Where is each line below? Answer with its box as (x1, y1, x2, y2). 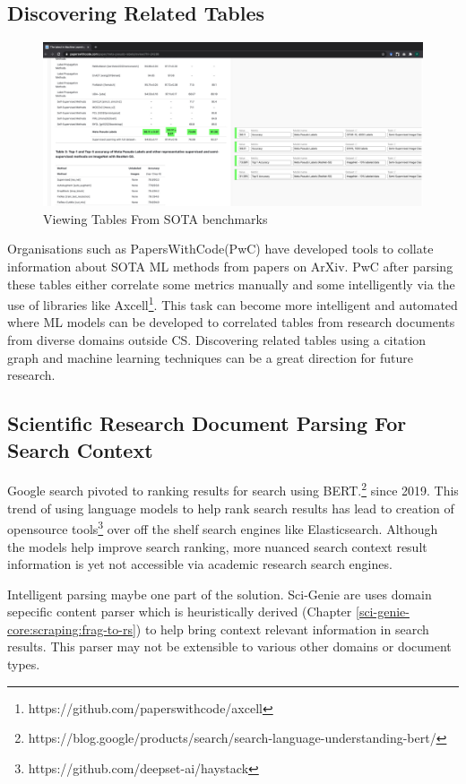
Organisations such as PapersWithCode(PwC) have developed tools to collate (7, 239, 434, 258)
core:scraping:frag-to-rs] (7, 619, 136, 638)
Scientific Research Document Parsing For (7, 409, 407, 437)
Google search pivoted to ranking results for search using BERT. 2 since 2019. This (7, 478, 459, 500)
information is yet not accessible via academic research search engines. (7, 555, 393, 573)
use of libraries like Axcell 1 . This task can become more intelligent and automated (7, 293, 458, 314)
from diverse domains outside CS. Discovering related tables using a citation (7, 331, 427, 349)
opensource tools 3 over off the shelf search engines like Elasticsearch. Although (7, 517, 438, 538)
